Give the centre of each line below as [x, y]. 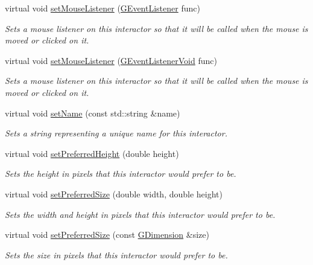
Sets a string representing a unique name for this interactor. [116, 133]
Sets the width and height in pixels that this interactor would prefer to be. [140, 214]
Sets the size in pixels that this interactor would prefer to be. [116, 254]
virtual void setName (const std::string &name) [93, 113]
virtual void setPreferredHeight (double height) [92, 153]
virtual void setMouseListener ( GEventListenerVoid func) [111, 60]
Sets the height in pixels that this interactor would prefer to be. [121, 174]
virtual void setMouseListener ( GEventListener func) [103, 8]
